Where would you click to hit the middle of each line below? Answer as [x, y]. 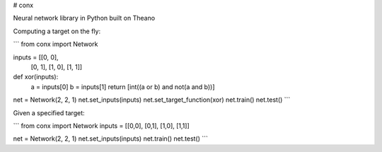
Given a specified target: [49, 112]
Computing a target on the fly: [57, 31]
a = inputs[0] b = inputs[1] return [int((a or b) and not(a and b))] [123, 87]
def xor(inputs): [36, 77]
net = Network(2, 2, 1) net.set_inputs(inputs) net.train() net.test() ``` [111, 139]
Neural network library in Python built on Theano [84, 18]
